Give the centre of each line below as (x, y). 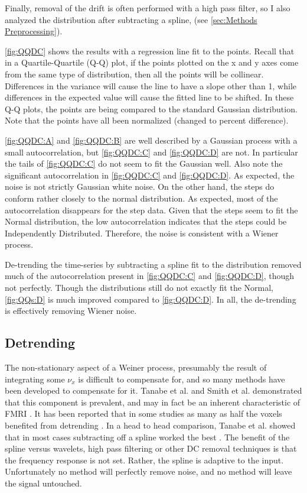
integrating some (35, 379)
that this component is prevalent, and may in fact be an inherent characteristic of (153, 402)
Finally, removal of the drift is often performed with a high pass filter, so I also (148, 8)
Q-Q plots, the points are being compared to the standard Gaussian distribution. (151, 108)
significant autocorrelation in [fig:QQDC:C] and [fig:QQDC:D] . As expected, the (150, 175)
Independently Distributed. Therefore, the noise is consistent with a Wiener (142, 233)
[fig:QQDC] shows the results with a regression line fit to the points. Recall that (150, 51)
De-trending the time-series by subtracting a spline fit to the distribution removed (153, 264)
